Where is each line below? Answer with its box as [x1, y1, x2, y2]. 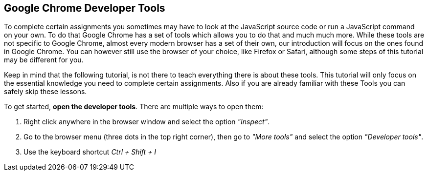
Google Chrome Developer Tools [4, 2, 165, 14]
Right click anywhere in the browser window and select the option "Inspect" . [23, 117, 270, 126]
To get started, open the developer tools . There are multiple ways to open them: [4, 102, 264, 111]
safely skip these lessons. [4, 87, 87, 96]
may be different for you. [4, 56, 84, 64]
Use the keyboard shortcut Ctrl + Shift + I [23, 148, 157, 156]
